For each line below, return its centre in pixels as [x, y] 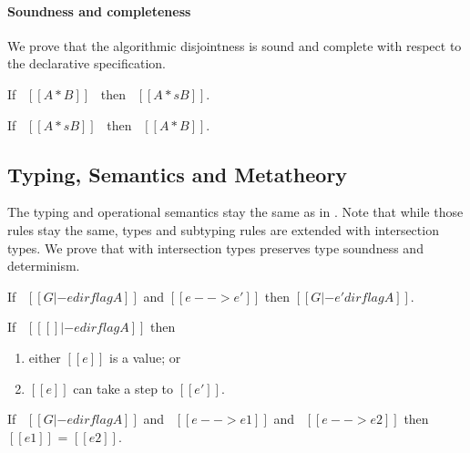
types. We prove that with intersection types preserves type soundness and [215, 247]
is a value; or [145, 357]
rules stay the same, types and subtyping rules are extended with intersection [223, 229]
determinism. [44, 266]
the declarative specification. [87, 63]
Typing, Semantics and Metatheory [178, 174]
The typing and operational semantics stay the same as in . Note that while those [235, 212]
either [45, 357]
